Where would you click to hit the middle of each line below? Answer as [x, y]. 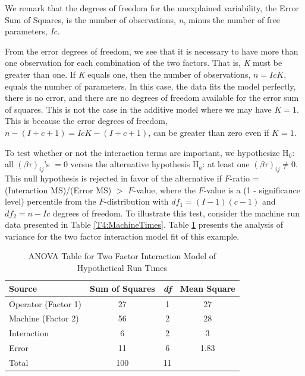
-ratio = [244, 178]
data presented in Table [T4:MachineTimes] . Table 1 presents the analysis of [144, 224]
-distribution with [136, 201]
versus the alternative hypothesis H [135, 164]
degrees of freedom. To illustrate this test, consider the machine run [176, 213]
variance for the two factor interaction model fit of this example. [122, 236]
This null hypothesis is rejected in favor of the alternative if [113, 178]
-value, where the [164, 189]
